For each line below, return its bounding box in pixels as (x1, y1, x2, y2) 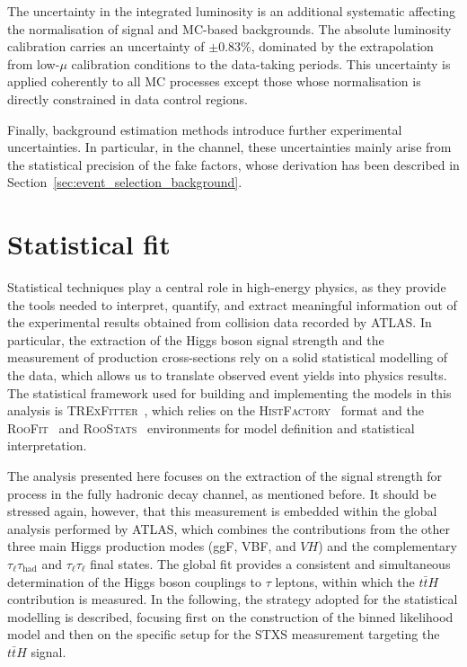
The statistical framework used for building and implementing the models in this (7, 383, 452, 402)
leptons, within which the (275, 572, 415, 591)
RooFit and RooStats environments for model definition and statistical (7, 418, 415, 437)
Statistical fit (7, 226, 171, 262)
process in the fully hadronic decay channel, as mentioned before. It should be (7, 484, 436, 502)
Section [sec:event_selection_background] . (7, 173, 242, 191)
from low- (7, 54, 60, 73)
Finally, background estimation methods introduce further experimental (7, 120, 402, 138)
